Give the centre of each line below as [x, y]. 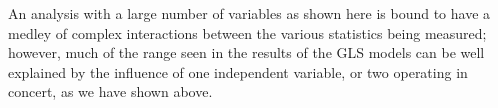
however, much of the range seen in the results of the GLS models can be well [246, 52]
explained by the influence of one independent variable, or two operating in [238, 71]
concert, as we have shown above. [110, 91]
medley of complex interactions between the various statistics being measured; [247, 32]
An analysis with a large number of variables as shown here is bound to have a [249, 13]
